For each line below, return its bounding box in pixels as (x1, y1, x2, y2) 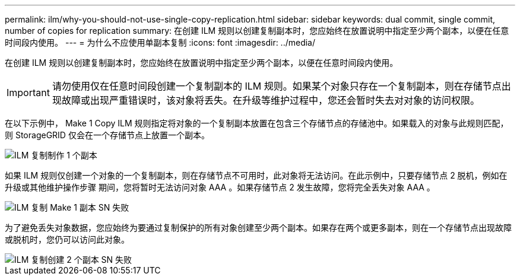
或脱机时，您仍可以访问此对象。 (5, 234, 129, 244)
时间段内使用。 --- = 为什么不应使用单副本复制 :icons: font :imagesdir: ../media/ (5, 37, 316, 47)
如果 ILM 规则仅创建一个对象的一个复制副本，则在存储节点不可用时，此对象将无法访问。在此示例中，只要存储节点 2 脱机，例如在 (5, 170, 508, 180)
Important (7, 87, 50, 98)
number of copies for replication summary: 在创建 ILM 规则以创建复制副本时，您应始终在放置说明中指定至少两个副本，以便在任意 (5, 26, 509, 36)
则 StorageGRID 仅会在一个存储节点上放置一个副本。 (5, 130, 210, 140)
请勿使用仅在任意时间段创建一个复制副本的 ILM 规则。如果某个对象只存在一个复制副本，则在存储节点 (52, 80, 502, 92)
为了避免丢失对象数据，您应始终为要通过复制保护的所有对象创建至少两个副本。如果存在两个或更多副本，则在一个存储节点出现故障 (5, 222, 512, 233)
